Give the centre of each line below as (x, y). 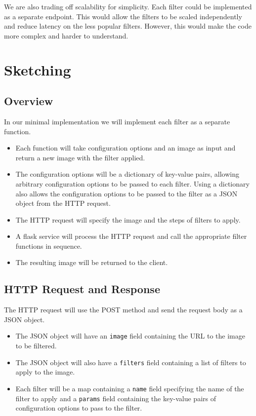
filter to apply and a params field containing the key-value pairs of (116, 398)
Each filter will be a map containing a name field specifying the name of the (130, 388)
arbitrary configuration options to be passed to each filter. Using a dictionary (132, 183)
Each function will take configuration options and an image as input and (126, 148)
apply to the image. (45, 372)
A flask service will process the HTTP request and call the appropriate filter (131, 236)
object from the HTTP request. (63, 203)
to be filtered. (36, 346)
